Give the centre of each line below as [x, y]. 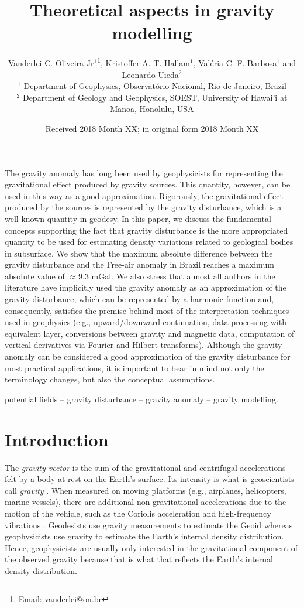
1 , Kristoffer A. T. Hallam [144, 62]
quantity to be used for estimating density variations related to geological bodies [149, 242]
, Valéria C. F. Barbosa [235, 62]
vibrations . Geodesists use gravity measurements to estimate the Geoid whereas [149, 525]
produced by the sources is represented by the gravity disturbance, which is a [143, 207]
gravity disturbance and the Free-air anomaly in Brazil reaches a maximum [139, 264]
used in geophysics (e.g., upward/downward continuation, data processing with [146, 322]
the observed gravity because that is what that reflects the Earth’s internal [139, 559]
